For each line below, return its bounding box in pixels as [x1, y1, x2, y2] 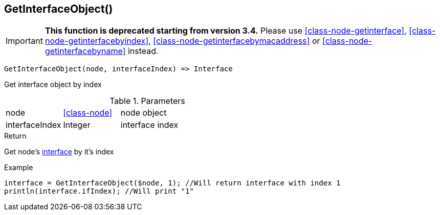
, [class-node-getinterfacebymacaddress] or [148, 36, 320, 46]
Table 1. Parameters [109, 96, 185, 106]
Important [6, 36, 43, 46]
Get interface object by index [4, 80, 102, 89]
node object [120, 107, 167, 118]
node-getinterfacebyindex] [45, 36, 149, 46]
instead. [127, 46, 159, 57]
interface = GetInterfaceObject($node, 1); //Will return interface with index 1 [4, 179, 341, 187]
